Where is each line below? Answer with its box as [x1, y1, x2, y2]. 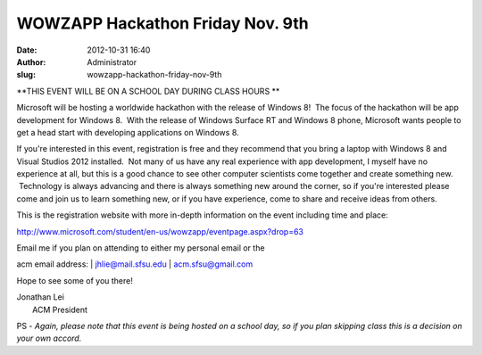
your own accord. [16, 333, 82, 343]
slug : [16, 70, 36, 80]
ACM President [32, 304, 88, 315]
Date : [16, 45, 37, 55]
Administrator [87, 56, 137, 67]
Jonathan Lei [16, 292, 64, 302]
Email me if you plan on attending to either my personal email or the [16, 243, 265, 253]
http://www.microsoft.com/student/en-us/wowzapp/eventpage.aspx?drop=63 [16, 226, 303, 236]
